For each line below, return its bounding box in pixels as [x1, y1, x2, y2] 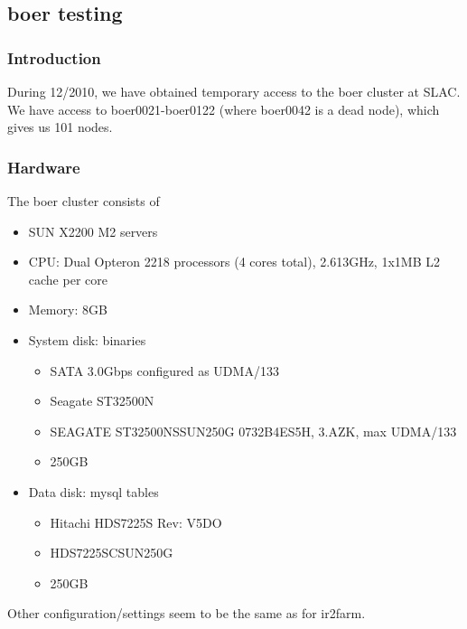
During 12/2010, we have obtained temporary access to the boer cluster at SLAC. [7, 82, 461, 100]
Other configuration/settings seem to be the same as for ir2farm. [7, 604, 366, 623]
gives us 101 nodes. [7, 117, 113, 136]
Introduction [7, 46, 101, 69]
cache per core [28, 269, 107, 288]
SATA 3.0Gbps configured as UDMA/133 [50, 361, 279, 380]
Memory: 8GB [28, 300, 107, 319]
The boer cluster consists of [7, 192, 160, 210]
